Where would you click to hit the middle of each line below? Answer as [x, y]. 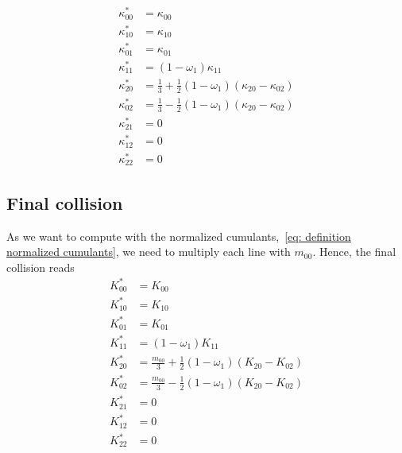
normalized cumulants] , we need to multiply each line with [149, 252]
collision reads [41, 267]
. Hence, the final [354, 252]
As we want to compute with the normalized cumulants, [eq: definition [179, 236]
